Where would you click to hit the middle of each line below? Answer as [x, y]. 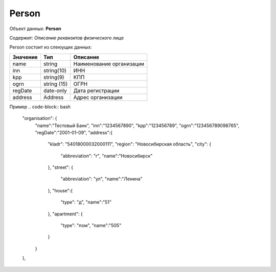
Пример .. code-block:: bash [40, 107]
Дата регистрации [96, 90]
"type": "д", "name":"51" [86, 202]
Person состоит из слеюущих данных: [51, 47]
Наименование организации [109, 64]
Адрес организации [98, 97]
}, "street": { [61, 167]
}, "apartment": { [65, 214]
